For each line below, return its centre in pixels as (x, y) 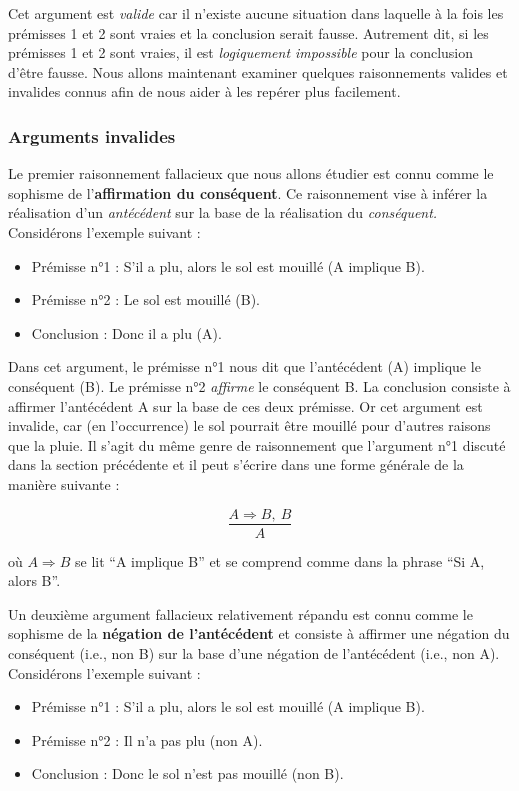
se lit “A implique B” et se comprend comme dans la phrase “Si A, (279, 560)
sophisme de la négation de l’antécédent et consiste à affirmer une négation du (259, 633)
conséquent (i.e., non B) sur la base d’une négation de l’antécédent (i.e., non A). (254, 652)
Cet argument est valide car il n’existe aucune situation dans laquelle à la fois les (256, 13)
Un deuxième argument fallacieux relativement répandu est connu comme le (240, 613)
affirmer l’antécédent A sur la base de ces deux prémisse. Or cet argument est (245, 405)
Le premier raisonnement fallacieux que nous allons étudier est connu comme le (251, 173)
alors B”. (34, 580)
